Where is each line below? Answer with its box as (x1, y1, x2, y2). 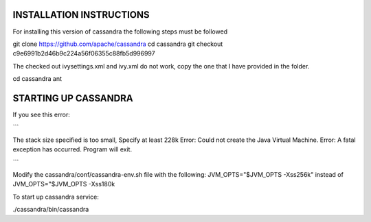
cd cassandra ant (12, 75, 62, 83)
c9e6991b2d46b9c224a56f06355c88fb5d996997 (12, 49, 155, 58)
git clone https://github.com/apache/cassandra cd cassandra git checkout (12, 40, 223, 48)
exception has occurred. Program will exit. (12, 145, 133, 153)
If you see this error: (12, 110, 70, 119)
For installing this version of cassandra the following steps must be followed (12, 27, 228, 36)
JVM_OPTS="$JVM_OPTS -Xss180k (12, 180, 115, 188)
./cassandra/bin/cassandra (12, 206, 89, 214)
